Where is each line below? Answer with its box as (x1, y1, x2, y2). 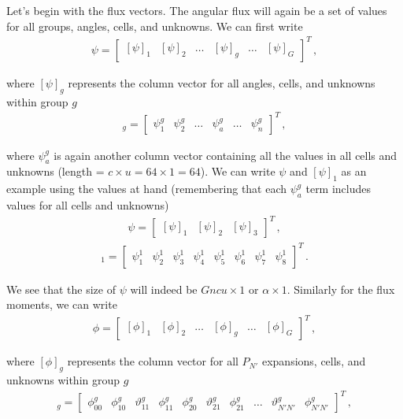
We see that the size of (6, 280, 116, 297)
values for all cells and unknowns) (6, 197, 169, 213)
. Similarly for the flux (287, 280, 395, 297)
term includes (305, 180, 372, 197)
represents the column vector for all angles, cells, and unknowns (68, 74, 375, 91)
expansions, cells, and (261, 353, 366, 369)
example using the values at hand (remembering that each (6, 180, 287, 197)
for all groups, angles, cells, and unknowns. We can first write (6, 17, 303, 34)
